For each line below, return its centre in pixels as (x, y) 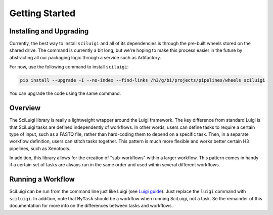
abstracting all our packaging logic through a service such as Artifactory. (85, 57)
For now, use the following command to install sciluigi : (69, 67)
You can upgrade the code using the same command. (65, 93)
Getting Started (42, 13)
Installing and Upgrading (49, 31)
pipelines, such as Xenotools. (40, 148)
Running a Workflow (42, 179)
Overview (25, 108)
